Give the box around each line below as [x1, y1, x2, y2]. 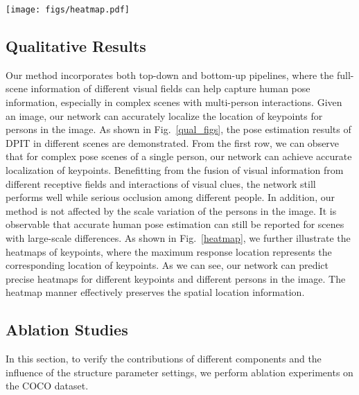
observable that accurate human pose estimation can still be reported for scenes [6, 217, 344, 231]
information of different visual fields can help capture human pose [30, 81, 310, 96]
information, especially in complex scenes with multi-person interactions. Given [6, 95, 342, 109]
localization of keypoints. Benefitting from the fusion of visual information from [6, 163, 344, 177]
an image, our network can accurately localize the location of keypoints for [6, 108, 323, 123]
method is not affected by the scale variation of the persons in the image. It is [6, 203, 337, 218]
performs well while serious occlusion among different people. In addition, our [6, 190, 335, 204]
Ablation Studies [6, 319, 128, 340]
